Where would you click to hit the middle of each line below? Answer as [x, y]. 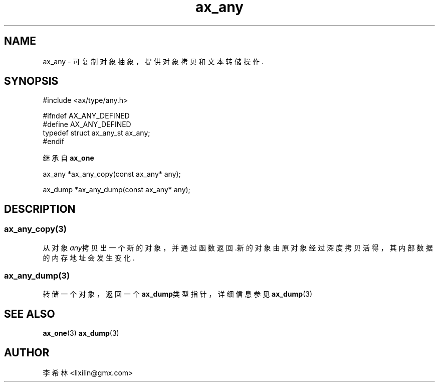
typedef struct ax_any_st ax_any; [96, 133]
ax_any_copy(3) [35, 229]
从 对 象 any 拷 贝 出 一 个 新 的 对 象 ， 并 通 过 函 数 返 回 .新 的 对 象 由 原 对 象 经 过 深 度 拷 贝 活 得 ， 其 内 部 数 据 [238, 247]
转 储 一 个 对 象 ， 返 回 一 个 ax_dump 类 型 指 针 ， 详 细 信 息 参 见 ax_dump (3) [178, 294]
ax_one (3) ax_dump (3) [81, 333]
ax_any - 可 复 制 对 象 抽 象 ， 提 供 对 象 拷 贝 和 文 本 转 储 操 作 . [153, 61]
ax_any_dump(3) [37, 276]
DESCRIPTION [40, 209]
